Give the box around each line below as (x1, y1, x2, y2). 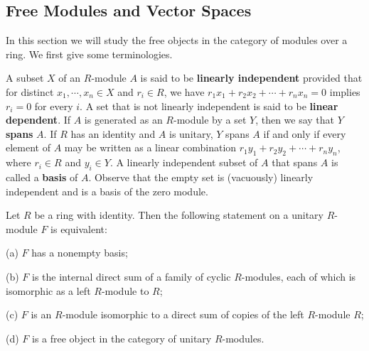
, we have (164, 84, 205, 99)
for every (34, 98, 73, 113)
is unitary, (169, 126, 213, 141)
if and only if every (263, 126, 346, 141)
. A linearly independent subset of (109, 155, 258, 170)
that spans (272, 155, 318, 170)
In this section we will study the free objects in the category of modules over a (6, 33, 348, 48)
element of (6, 140, 50, 155)
